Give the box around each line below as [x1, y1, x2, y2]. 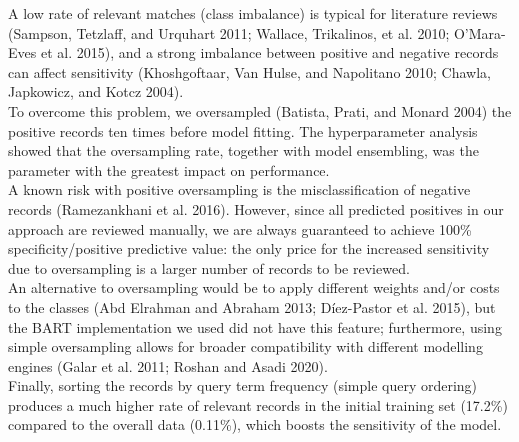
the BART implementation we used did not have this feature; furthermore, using [8, 316, 502, 337]
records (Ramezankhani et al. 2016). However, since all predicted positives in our [8, 198, 504, 219]
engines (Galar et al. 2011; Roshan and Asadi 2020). [8, 355, 328, 376]
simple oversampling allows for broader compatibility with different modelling [8, 336, 483, 357]
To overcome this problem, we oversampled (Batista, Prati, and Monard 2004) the [8, 100, 512, 121]
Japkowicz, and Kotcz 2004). [8, 81, 184, 102]
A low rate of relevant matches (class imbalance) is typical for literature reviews [8, 3, 498, 23]
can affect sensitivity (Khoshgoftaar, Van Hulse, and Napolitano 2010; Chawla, [8, 61, 491, 82]
